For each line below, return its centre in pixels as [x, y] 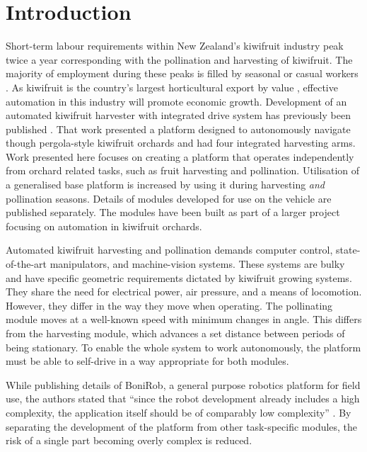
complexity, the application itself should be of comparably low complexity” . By [179, 412]
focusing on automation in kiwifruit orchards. [104, 226]
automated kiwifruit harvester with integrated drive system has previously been [178, 115]
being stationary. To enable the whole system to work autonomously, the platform [183, 347]
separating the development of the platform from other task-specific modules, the [182, 426]
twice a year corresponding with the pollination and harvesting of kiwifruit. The [179, 59]
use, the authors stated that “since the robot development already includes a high [183, 399]
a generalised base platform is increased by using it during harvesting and [165, 185]
